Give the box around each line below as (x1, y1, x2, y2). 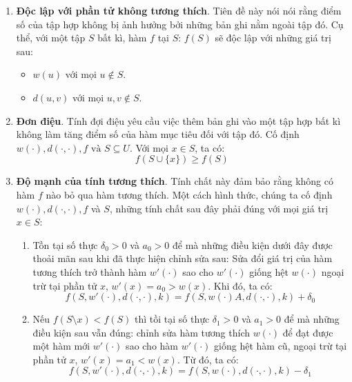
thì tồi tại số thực (134, 312, 210, 326)
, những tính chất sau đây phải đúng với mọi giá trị (109, 201, 329, 215)
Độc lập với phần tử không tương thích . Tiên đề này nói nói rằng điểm (16, 3, 342, 17)
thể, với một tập (16, 30, 86, 45)
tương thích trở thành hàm (32, 264, 147, 279)
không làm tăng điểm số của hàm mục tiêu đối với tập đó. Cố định (16, 127, 300, 141)
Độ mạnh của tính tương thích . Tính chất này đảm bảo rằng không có (16, 174, 333, 188)
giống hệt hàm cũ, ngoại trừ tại (214, 339, 347, 353)
